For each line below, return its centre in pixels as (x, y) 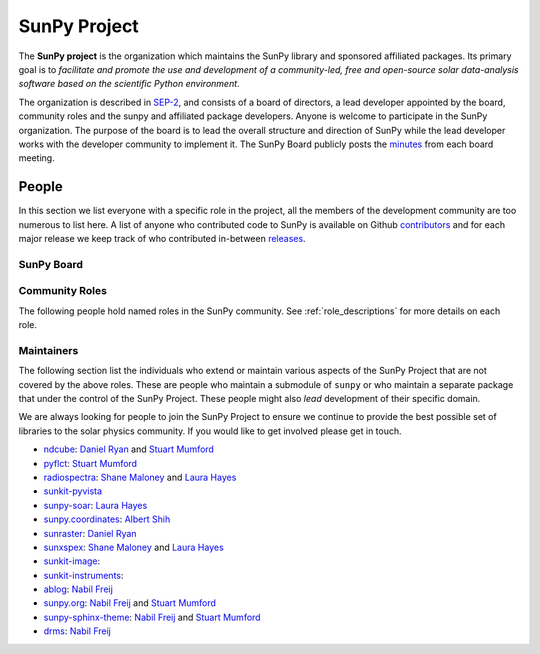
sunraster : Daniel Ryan (90, 533)
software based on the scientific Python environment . (129, 84)
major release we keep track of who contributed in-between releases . (162, 238)
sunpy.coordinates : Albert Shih (107, 519)
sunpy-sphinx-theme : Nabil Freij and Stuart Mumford (152, 617)
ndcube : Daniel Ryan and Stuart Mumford (129, 449)
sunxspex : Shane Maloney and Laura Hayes (133, 547)
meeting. (36, 158)
